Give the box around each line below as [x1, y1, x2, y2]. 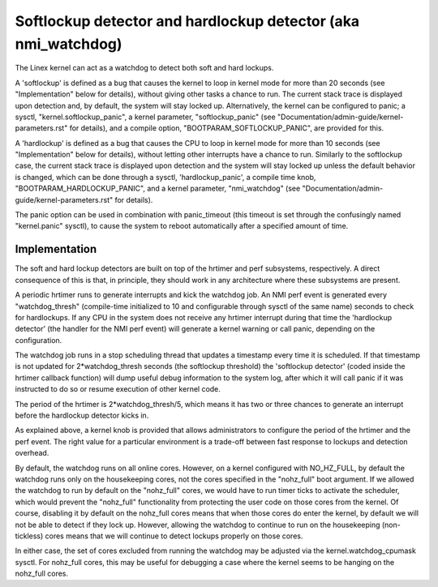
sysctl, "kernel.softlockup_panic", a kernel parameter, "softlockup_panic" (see [15, 112, 276, 122]
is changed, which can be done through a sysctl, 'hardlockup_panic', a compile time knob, [15, 172, 316, 182]
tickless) [15, 531, 44, 541]
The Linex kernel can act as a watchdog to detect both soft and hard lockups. [15, 63, 274, 73]
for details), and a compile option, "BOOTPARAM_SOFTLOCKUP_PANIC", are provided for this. [69, 123, 384, 133]
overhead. [15, 448, 49, 458]
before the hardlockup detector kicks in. [15, 410, 149, 421]
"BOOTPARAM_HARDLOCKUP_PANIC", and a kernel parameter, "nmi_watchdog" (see [15, 183, 301, 194]
